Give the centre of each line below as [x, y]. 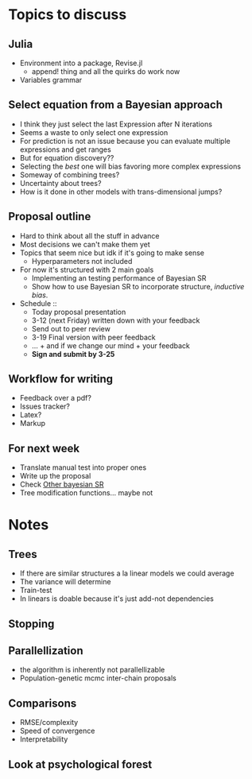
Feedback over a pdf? [55, 398]
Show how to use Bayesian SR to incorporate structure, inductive [138, 286]
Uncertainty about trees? [60, 183]
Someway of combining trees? [70, 174]
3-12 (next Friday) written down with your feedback [116, 320]
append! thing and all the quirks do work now [106, 72]
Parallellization [46, 651]
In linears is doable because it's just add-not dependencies [117, 599]
